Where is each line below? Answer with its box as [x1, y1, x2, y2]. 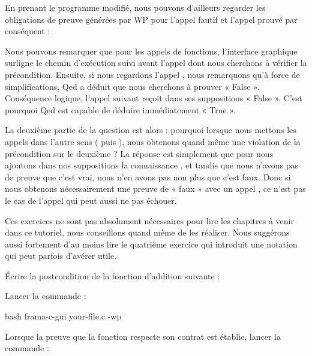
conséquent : [5, 25, 50, 37]
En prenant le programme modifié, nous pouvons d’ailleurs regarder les [5, 1, 266, 13]
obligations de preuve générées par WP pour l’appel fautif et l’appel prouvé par [5, 13, 298, 25]
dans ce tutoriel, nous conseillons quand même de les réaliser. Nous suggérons [5, 226, 290, 239]
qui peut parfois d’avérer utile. [5, 249, 117, 262]
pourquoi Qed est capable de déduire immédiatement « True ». [5, 103, 236, 116]
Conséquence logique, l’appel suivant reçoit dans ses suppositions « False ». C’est [5, 92, 303, 104]
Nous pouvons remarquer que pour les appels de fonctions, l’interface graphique [5, 44, 298, 57]
